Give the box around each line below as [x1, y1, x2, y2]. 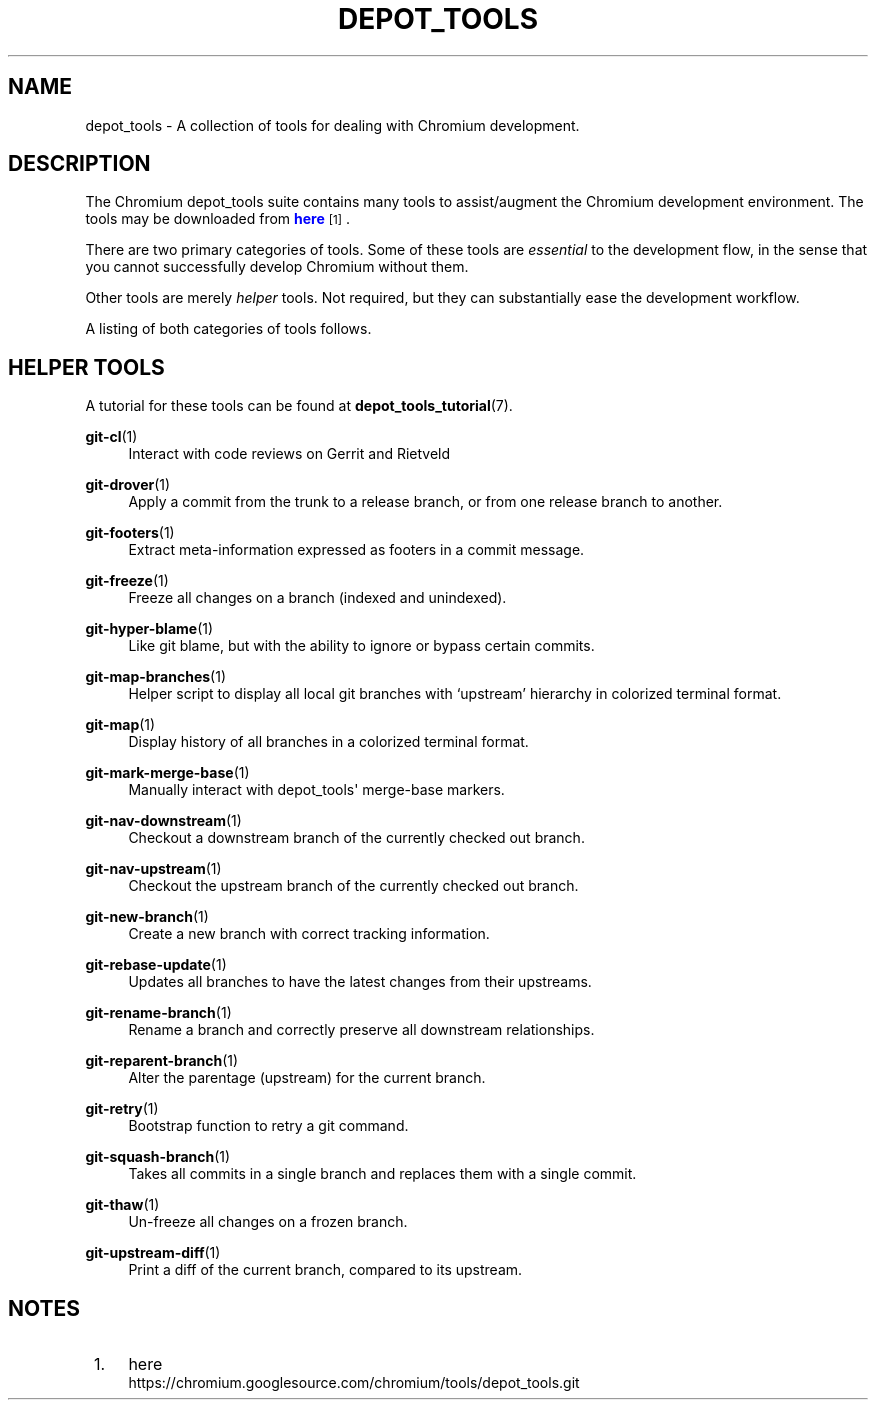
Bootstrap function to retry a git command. [128, 1117, 409, 1135]
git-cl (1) [85, 428, 138, 446]
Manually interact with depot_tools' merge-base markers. [128, 781, 505, 799]
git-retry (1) [85, 1100, 159, 1118]
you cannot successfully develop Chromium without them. [85, 258, 469, 276]
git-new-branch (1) [85, 908, 209, 926]
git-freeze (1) [85, 572, 169, 590]
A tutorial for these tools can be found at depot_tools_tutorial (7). [85, 397, 513, 415]
